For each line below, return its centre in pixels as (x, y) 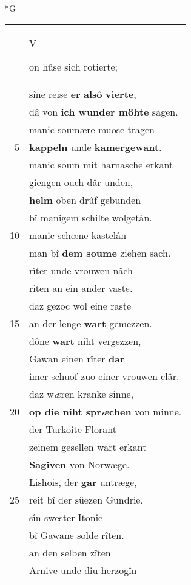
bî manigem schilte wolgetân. (91, 217)
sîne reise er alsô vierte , (83, 94)
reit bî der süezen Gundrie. (86, 499)
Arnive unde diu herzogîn (83, 570)
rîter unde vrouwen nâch (81, 270)
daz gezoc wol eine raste (80, 305)
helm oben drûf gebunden (85, 199)
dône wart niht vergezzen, (85, 341)
